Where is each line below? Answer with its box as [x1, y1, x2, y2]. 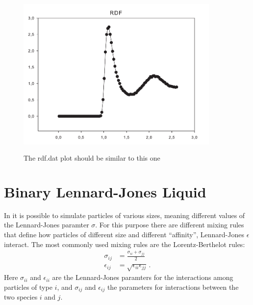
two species [4, 292, 38, 302]
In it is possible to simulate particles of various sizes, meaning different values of [4, 210, 245, 220]
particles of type [4, 281, 52, 292]
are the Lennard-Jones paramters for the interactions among [52, 272, 233, 282]
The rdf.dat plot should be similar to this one [24, 153, 160, 163]
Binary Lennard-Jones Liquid [4, 181, 206, 201]
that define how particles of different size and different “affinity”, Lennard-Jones [4, 229, 244, 239]
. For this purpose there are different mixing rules [95, 220, 244, 230]
